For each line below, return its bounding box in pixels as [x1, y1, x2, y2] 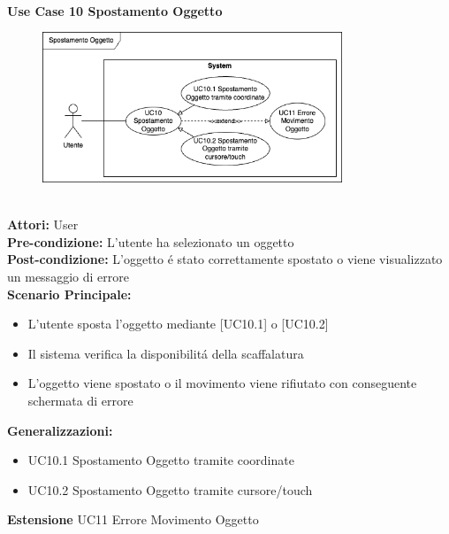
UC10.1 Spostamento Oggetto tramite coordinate [27, 451, 294, 469]
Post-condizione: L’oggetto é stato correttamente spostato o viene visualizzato [7, 250, 443, 268]
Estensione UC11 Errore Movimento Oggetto [7, 510, 259, 529]
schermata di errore [27, 391, 133, 410]
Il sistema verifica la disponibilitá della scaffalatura [27, 344, 304, 362]
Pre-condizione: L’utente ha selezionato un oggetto [7, 232, 294, 251]
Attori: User [7, 215, 79, 234]
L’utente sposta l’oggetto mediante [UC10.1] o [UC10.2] [27, 314, 329, 333]
